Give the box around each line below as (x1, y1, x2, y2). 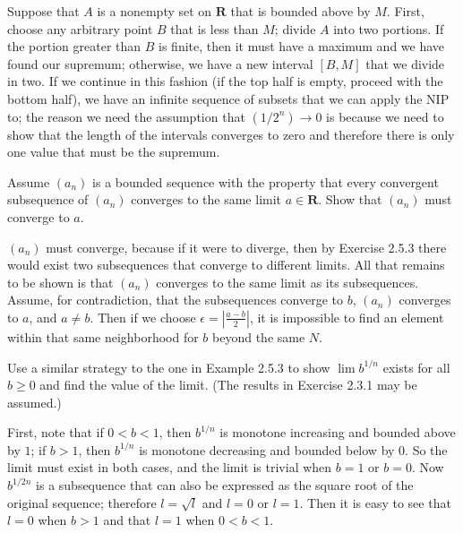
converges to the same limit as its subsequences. (156, 272, 419, 291)
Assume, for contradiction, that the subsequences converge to (7, 290, 343, 309)
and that (103, 511, 151, 529)
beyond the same (212, 327, 305, 346)
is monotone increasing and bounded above (219, 423, 456, 442)
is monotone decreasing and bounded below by (139, 440, 395, 459)
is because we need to (326, 107, 444, 125)
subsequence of (7, 190, 89, 209)
